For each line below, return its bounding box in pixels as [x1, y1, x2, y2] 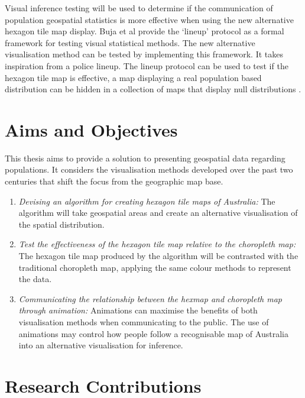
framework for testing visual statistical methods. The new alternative [5, 36, 255, 48]
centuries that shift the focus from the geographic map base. [5, 175, 223, 187]
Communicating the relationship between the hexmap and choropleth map [18, 292, 282, 305]
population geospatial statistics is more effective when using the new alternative [5, 13, 294, 25]
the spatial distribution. [18, 218, 105, 230]
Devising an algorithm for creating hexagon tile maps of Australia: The [18, 195, 275, 207]
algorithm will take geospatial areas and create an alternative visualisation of [18, 206, 298, 219]
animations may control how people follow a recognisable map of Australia [18, 327, 288, 339]
